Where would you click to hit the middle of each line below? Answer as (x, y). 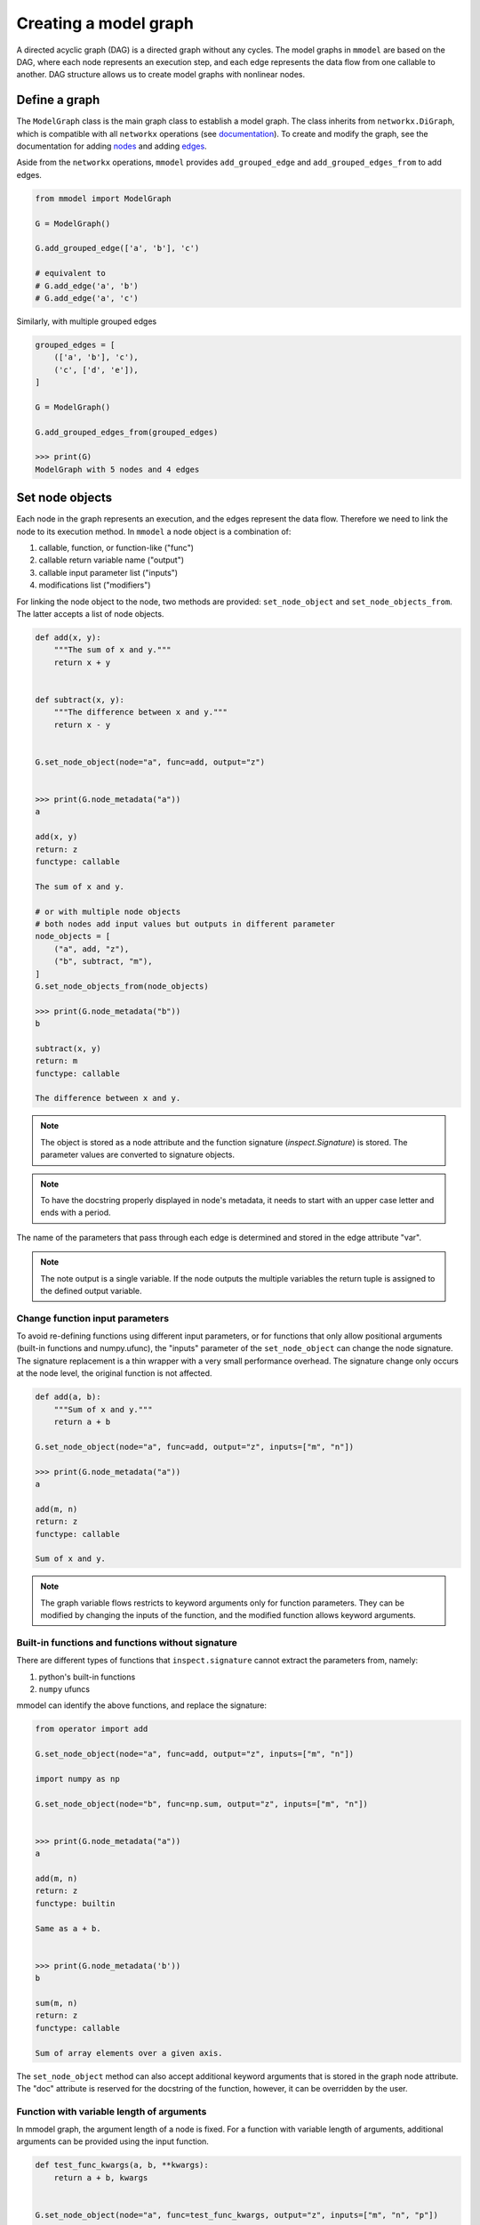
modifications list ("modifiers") (95, 585)
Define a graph (58, 100)
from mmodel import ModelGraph (104, 198)
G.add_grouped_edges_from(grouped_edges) (127, 432)
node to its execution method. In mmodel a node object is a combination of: (154, 531)
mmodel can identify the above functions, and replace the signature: (141, 1705)
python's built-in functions (87, 1677)
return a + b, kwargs (101, 2177)
